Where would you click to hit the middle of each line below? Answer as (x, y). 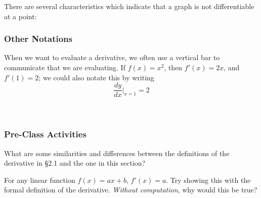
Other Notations (38, 39)
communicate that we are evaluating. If (65, 67)
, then (173, 67)
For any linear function (40, 180)
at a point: (20, 16)
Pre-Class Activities (45, 134)
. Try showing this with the (208, 180)
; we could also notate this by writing (96, 77)
